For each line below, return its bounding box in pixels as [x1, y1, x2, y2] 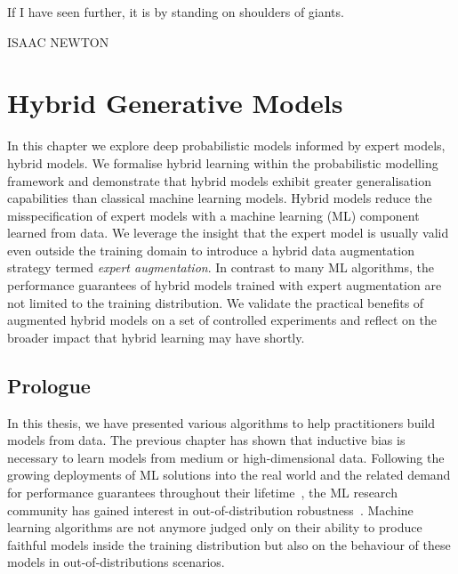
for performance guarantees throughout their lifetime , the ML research [7, 483, 398, 502]
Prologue [7, 371, 91, 399]
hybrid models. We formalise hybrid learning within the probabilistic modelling [7, 153, 438, 172]
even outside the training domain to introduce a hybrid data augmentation [7, 240, 414, 259]
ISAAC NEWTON [7, 32, 109, 51]
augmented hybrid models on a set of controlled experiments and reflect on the [7, 311, 437, 329]
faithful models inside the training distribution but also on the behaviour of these [7, 535, 451, 554]
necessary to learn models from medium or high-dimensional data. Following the [7, 448, 445, 466]
